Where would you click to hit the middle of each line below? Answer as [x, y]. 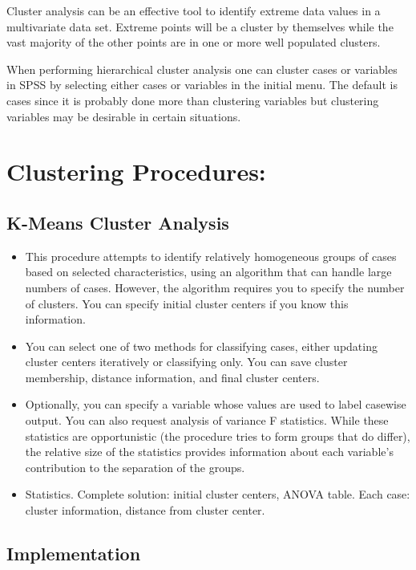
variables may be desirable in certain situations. [124, 116]
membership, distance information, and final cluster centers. [172, 377]
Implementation [74, 554]
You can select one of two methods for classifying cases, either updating [201, 346]
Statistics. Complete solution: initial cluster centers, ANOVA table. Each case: [218, 494]
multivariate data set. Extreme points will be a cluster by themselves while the [200, 26]
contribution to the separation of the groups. [135, 467]
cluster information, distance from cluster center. [145, 510]
